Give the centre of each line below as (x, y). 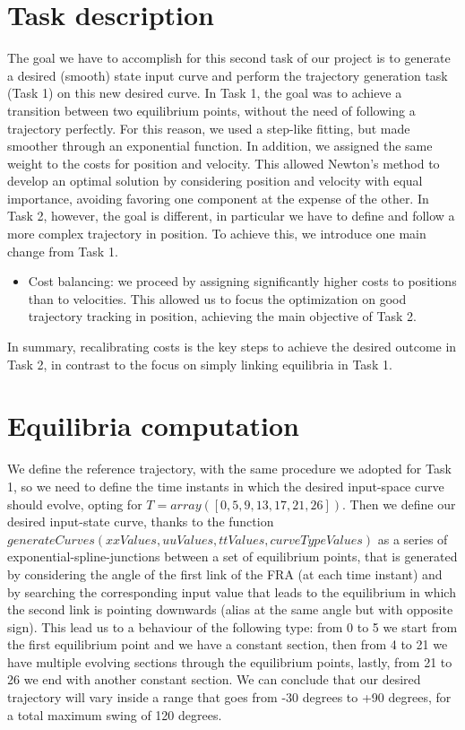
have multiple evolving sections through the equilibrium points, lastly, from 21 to (230, 661)
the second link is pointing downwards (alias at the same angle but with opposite (230, 609)
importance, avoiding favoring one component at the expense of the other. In (218, 198)
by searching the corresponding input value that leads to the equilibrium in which (232, 591)
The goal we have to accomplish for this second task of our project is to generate (229, 58)
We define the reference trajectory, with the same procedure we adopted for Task (229, 469)
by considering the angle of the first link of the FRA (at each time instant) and (225, 574)
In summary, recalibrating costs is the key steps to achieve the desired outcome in (232, 347)
